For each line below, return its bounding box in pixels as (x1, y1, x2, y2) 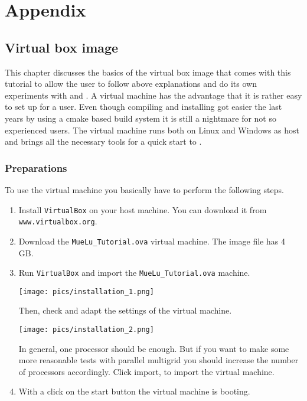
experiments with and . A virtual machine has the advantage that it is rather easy (5, 89, 302, 101)
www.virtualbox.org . (18, 215, 97, 227)
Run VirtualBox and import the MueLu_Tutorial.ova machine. (18, 266, 250, 279)
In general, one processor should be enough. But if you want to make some (18, 342, 289, 354)
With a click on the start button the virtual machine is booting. (18, 385, 250, 397)
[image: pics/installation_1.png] (18, 287, 154, 296)
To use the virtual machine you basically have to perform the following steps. (5, 183, 284, 195)
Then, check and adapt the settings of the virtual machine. (18, 304, 232, 317)
